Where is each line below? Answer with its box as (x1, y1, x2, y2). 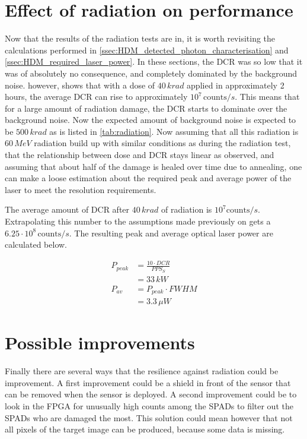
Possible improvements (5, 330, 195, 355)
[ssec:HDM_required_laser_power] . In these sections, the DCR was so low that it (5, 55, 303, 68)
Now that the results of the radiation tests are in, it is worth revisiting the (5, 32, 276, 45)
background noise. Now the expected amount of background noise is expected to (5, 113, 296, 126)
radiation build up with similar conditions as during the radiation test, (34, 137, 291, 149)
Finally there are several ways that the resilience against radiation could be (5, 365, 279, 377)
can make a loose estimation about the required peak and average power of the (5, 172, 292, 184)
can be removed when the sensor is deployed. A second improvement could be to (5, 388, 297, 400)
